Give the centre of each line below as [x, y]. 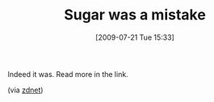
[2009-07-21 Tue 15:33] [135, 37]
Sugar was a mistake [135, 15]
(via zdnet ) [25, 90]
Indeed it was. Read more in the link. [68, 74]
